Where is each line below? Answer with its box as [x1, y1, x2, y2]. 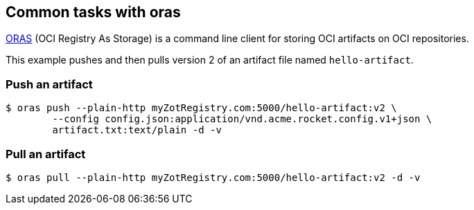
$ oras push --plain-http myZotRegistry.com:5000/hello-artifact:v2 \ [6, 102, 397, 114]
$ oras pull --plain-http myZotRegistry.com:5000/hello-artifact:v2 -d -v [6, 171, 421, 183]
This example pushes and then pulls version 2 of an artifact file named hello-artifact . [6, 54, 414, 66]
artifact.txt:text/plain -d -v [52, 124, 222, 136]
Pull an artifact [6, 146, 86, 161]
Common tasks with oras [6, 3, 181, 21]
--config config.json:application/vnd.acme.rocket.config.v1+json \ [52, 113, 432, 125]
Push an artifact [6, 77, 93, 91]
